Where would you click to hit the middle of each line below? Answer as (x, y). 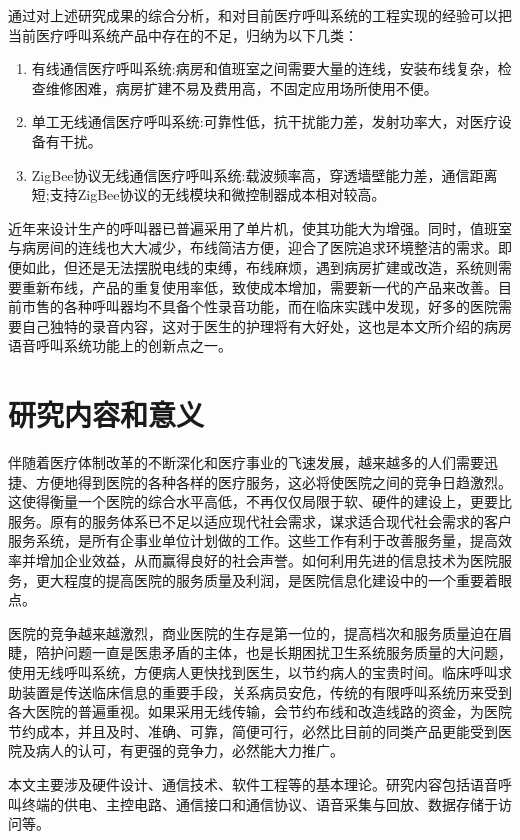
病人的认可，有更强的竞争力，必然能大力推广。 (189, 750)
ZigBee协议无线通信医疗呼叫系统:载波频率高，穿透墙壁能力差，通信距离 (264, 174)
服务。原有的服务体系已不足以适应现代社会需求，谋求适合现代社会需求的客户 (260, 520)
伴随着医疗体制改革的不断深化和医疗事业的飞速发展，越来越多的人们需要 (246, 462)
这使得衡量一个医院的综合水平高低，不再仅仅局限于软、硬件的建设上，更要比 (260, 501)
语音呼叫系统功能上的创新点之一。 (120, 345)
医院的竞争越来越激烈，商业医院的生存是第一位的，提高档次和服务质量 (239, 632)
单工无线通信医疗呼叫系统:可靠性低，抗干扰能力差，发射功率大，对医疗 (264, 121)
